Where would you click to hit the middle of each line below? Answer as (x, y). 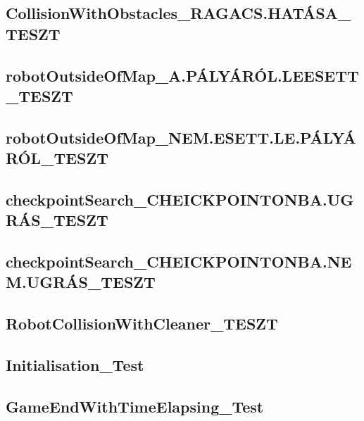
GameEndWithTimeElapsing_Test (135, 406)
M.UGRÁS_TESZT (81, 282)
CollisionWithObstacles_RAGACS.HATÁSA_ (178, 13)
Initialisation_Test (75, 365)
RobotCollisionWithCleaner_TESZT (142, 323)
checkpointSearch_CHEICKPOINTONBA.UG (180, 199)
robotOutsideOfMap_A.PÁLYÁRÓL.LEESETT (182, 75)
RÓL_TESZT (57, 158)
